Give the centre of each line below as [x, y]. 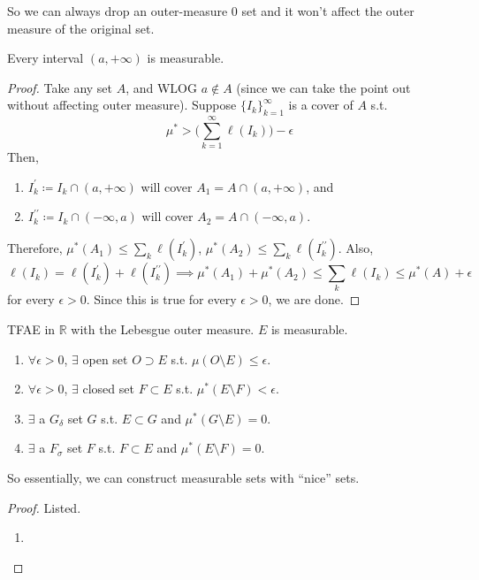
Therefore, [35, 248]
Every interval [46, 58]
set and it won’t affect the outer [328, 11]
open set [105, 359]
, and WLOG [161, 87]
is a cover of [321, 105]
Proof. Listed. [44, 507]
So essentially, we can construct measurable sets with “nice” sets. [183, 477]
